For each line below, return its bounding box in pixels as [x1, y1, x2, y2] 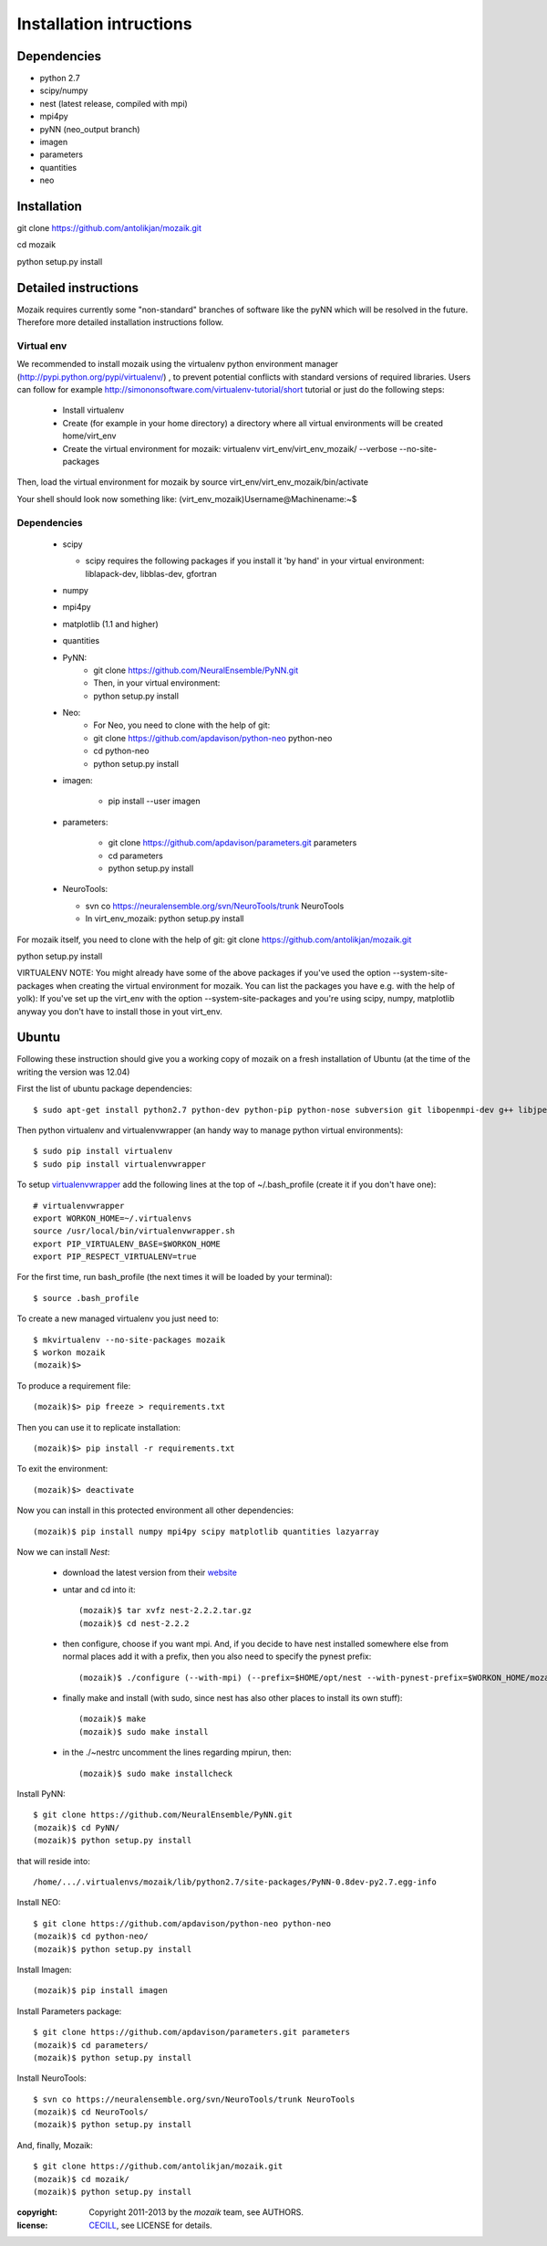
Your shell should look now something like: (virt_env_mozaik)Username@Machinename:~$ [16, 493, 357, 504]
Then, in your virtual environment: [93, 677, 221, 688]
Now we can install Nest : [16, 1546, 110, 1557]
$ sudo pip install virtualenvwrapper [33, 1159, 207, 1169]
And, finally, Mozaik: [16, 2139, 93, 2150]
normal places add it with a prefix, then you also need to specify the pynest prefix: [62, 1651, 372, 1662]
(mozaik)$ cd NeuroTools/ [33, 2107, 150, 2117]
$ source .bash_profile [33, 1293, 139, 1303]
